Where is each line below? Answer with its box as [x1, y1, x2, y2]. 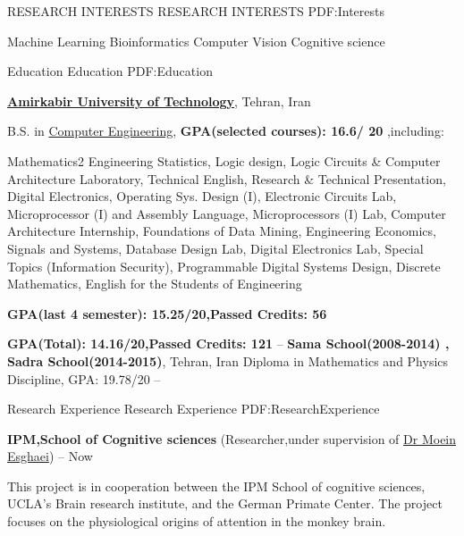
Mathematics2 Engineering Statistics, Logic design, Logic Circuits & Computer [7, 151, 441, 170]
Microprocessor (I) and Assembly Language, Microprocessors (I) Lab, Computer [7, 204, 446, 222]
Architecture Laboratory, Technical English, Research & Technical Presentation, [7, 169, 446, 188]
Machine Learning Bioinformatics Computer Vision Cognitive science [7, 31, 385, 50]
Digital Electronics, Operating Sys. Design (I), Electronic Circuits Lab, [7, 187, 397, 205]
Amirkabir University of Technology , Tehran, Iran [7, 91, 311, 110]
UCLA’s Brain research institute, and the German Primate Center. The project [7, 494, 443, 513]
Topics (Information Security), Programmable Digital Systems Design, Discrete [7, 256, 441, 275]
